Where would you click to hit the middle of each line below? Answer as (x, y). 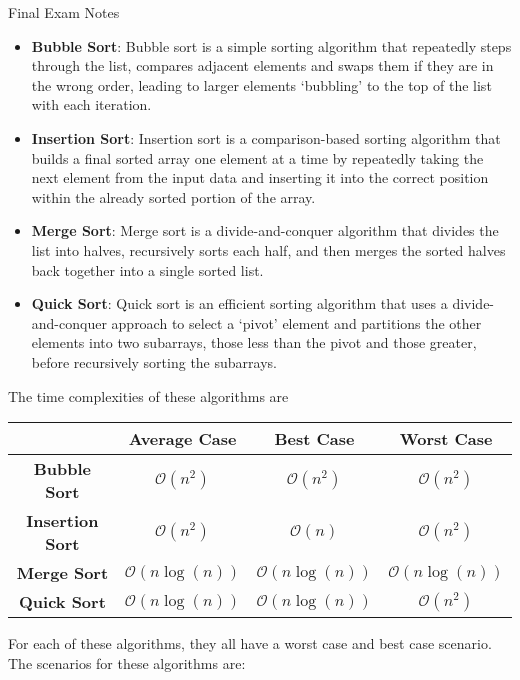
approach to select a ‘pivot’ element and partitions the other (296, 322)
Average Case (182, 439)
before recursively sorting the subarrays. (154, 361)
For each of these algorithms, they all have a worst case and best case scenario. (250, 643)
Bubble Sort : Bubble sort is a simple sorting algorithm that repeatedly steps (271, 45)
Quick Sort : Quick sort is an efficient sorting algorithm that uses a (239, 303)
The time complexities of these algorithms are (148, 395)
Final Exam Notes (64, 12)
